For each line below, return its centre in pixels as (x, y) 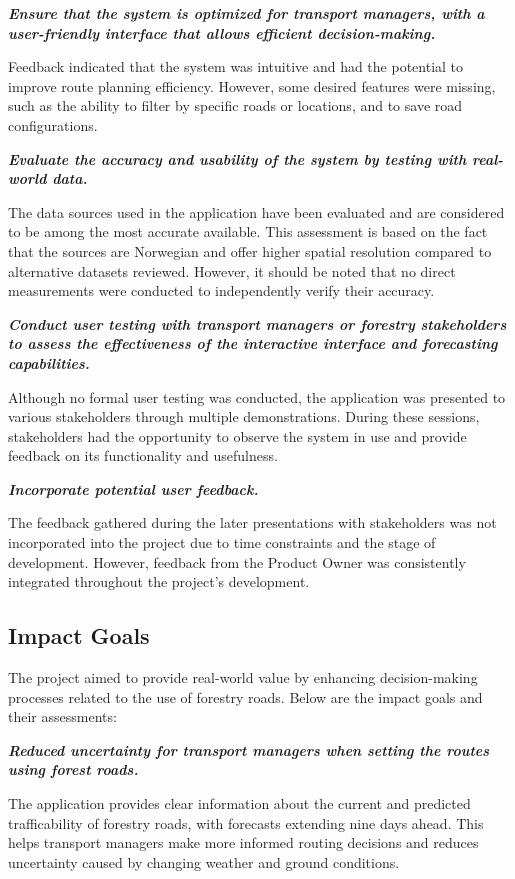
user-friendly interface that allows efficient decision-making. (222, 32)
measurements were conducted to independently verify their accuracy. (221, 290)
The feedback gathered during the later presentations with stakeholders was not (252, 522)
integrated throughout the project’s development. (159, 581)
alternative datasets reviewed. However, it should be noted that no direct (232, 270)
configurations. (53, 124)
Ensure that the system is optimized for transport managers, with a (246, 13)
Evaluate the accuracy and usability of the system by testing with (237, 158)
